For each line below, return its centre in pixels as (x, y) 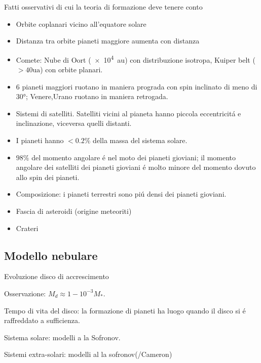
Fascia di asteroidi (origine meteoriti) (74, 211)
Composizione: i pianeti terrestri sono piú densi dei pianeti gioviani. (121, 194)
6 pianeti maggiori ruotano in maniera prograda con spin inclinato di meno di (137, 86)
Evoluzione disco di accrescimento (57, 276)
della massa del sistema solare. (140, 140)
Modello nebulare (51, 255)
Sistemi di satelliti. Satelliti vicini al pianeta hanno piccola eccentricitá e (128, 113)
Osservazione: (25, 293)
